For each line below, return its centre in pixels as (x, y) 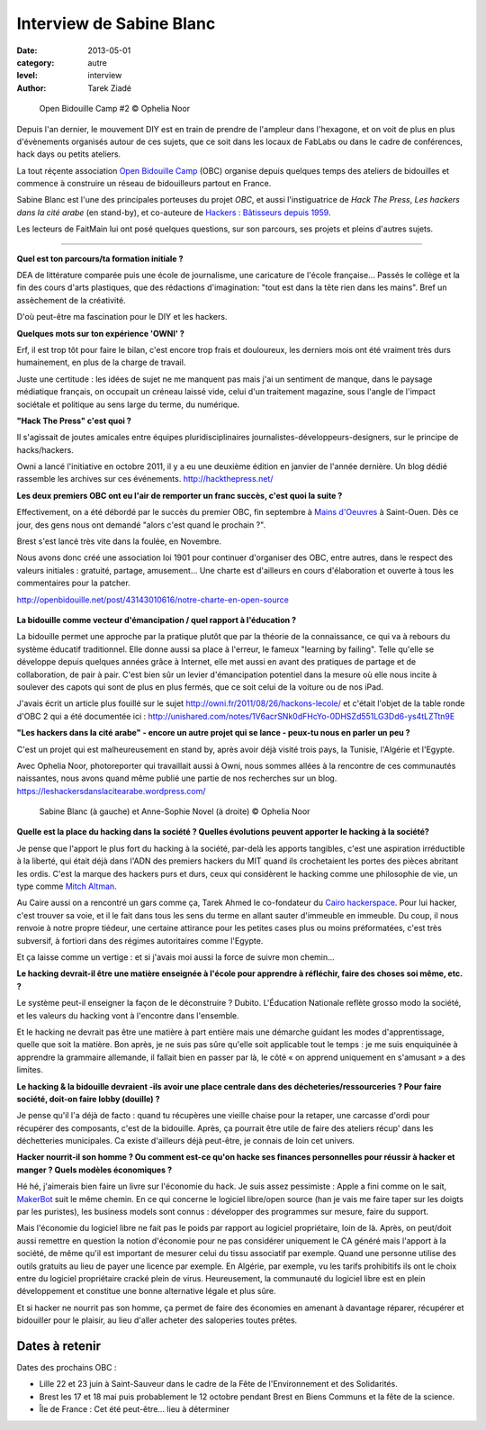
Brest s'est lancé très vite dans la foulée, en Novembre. (119, 541)
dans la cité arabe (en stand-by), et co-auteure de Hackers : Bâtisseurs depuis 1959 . (174, 213)
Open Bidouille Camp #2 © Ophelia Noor (115, 109)
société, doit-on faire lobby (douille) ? (89, 1099)
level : (27, 76)
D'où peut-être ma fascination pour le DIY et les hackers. (122, 317)
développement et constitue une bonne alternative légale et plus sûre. (146, 1291)
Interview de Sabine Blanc (116, 23)
